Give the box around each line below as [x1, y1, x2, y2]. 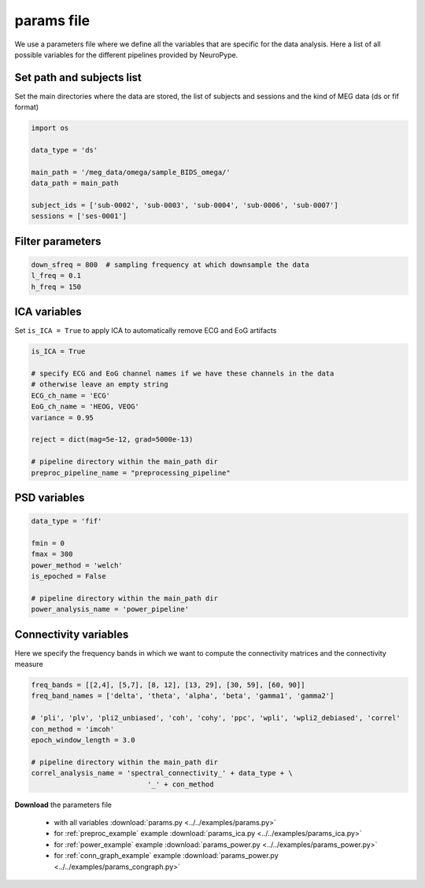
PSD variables [14, 490, 85, 504]
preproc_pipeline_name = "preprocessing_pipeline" [31, 468, 231, 477]
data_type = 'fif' [31, 516, 102, 526]
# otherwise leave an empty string [31, 380, 168, 389]
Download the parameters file [14, 800, 112, 809]
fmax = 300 [31, 549, 73, 559]
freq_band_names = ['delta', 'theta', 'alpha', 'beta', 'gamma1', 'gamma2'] [31, 691, 334, 701]
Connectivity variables [14, 627, 129, 641]
